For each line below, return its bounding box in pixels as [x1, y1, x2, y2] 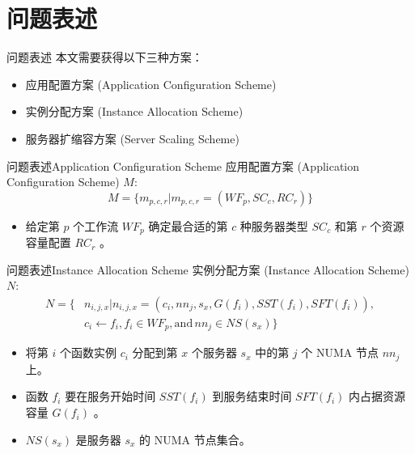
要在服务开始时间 [65, 388, 156, 405]
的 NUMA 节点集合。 [139, 431, 251, 448]
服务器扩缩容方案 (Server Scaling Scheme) [25, 129, 239, 146]
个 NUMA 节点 [301, 344, 379, 361]
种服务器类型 [239, 217, 308, 234]
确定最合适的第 [148, 217, 228, 234]
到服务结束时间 [212, 388, 292, 405]
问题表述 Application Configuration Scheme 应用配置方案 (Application [6, 157, 360, 174]
